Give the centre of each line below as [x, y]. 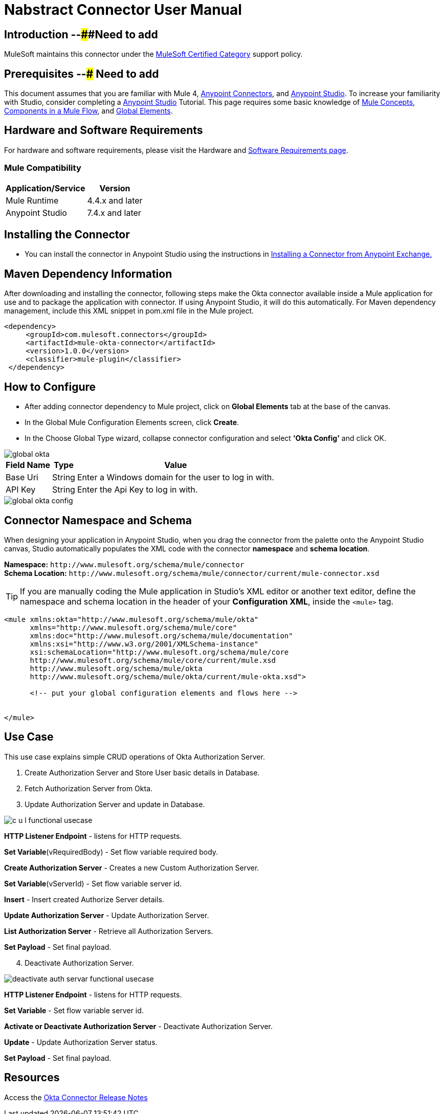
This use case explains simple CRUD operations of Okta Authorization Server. [135, 756]
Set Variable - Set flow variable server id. [74, 1010]
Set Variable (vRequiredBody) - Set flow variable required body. [111, 852]
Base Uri [22, 477]
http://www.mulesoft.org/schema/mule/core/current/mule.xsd [153, 660]
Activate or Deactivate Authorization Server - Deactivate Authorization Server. [139, 1026]
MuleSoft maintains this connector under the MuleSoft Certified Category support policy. [153, 54]
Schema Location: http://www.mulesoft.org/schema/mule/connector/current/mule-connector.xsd [192, 573]
